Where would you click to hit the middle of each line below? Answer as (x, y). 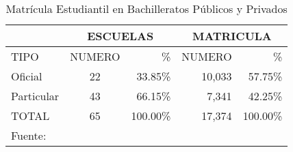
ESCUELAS (120, 36)
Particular (35, 96)
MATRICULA (232, 36)
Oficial (27, 76)
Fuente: (29, 135)
